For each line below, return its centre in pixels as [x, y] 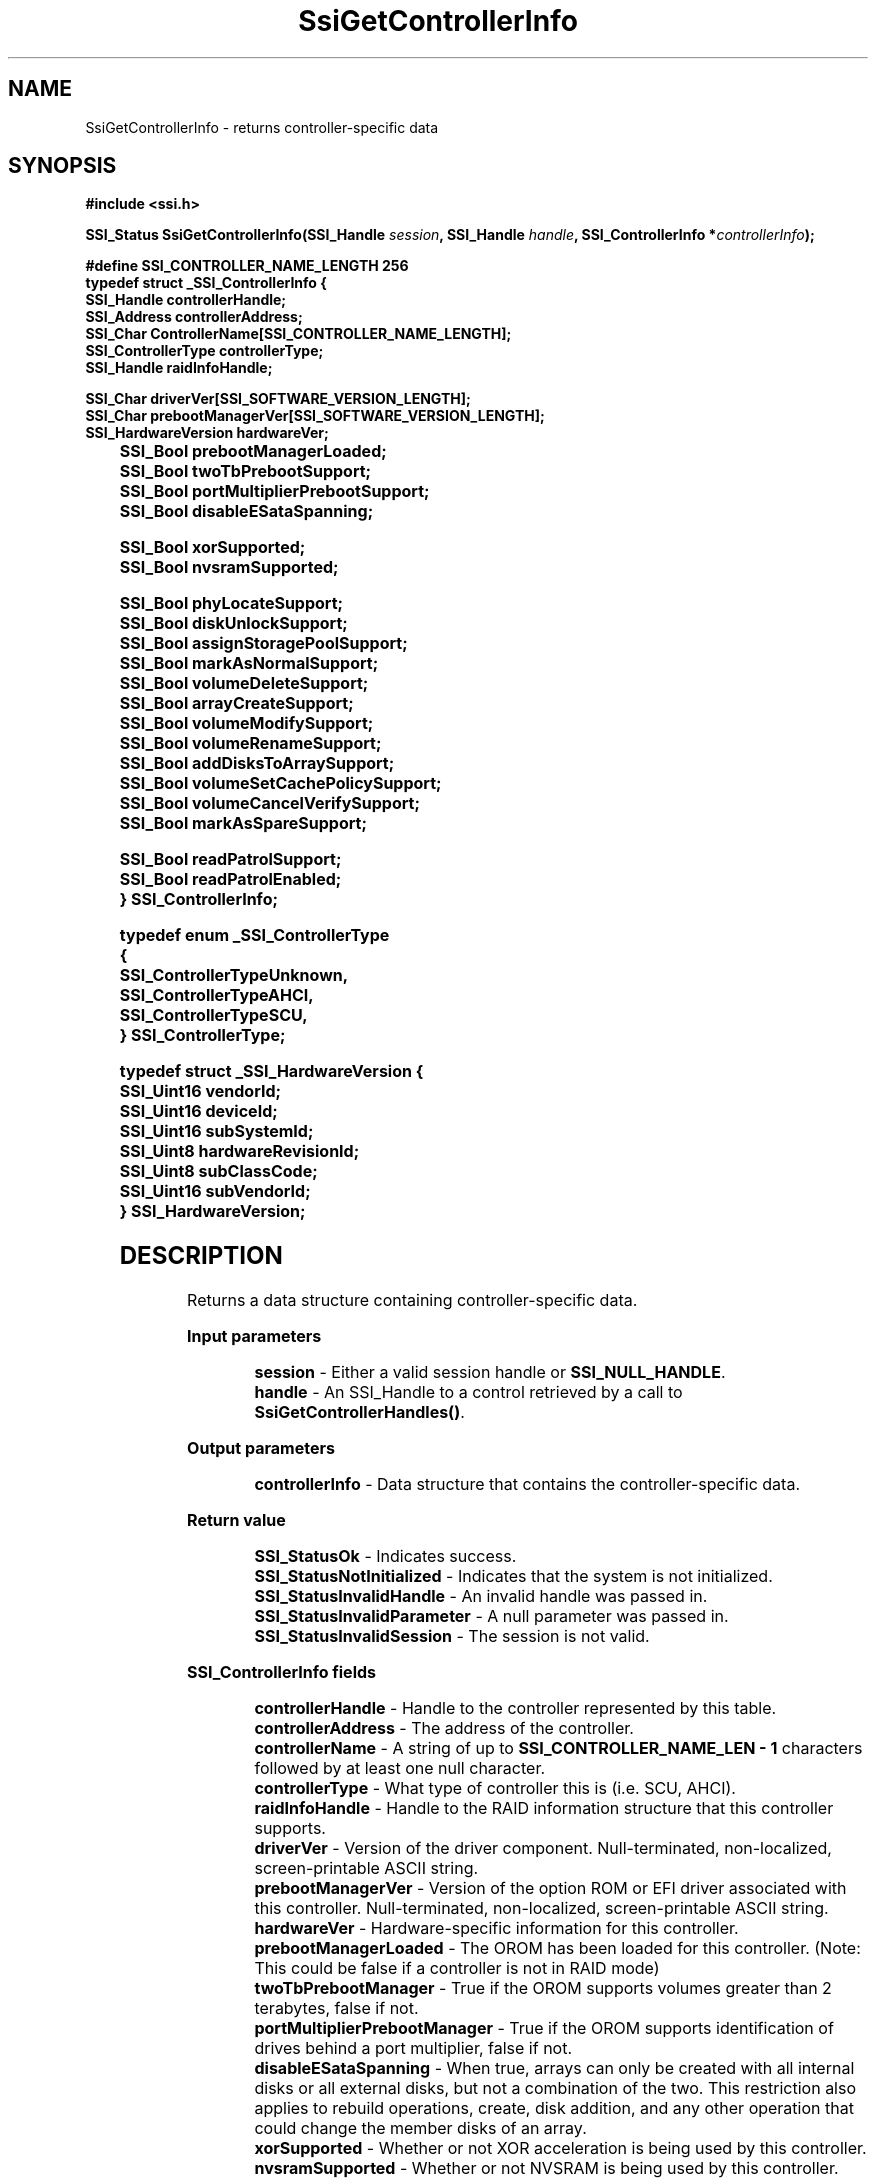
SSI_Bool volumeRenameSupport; [250, 743]
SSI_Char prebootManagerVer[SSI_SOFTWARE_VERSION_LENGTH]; [315, 416]
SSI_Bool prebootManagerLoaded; [253, 451]
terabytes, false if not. [336, 2008]
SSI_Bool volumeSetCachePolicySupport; [280, 783]
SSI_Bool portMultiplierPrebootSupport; [274, 491]
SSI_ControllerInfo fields [282, 1672]
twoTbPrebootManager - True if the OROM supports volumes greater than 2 [543, 1988]
